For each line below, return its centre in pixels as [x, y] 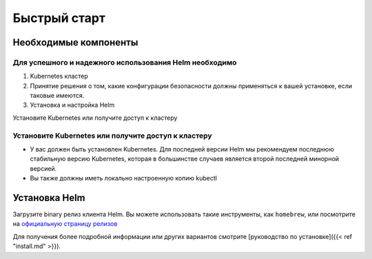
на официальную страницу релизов [65, 224]
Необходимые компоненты [75, 42]
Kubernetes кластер [59, 76]
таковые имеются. [57, 96]
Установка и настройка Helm [72, 105]
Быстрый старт [59, 18]
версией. [43, 168]
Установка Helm [49, 198]
